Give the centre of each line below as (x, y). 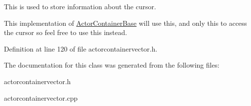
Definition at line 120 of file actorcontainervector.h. (81, 48)
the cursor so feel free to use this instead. (66, 32)
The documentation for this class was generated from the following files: (112, 65)
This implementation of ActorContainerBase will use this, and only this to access (125, 23)
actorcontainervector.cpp (41, 97)
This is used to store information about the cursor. (80, 6)
